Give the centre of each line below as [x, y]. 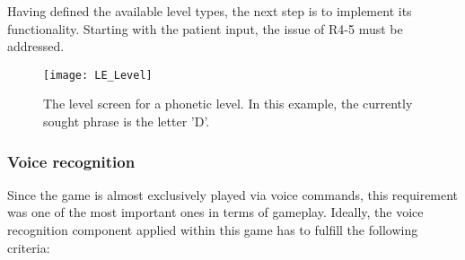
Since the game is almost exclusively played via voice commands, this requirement [233, 194]
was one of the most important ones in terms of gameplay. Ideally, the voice [215, 212]
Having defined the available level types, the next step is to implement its [210, 11]
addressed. [36, 46]
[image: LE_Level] [98, 75]
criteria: [29, 247]
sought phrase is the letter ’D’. [127, 121]
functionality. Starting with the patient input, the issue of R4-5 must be [205, 28]
